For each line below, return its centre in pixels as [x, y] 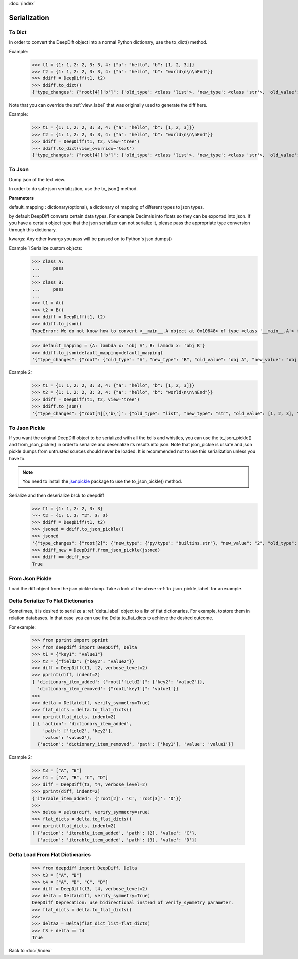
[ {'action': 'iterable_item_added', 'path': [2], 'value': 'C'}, [114, 833]
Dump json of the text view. [37, 179]
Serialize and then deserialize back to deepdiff [57, 495]
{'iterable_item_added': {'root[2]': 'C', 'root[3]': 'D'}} [107, 798]
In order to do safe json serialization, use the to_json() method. [73, 189]
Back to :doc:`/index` [31, 951]
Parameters [22, 198]
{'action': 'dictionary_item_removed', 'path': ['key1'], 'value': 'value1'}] [136, 744]
